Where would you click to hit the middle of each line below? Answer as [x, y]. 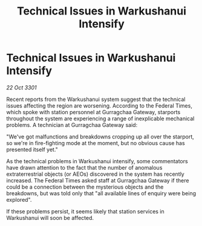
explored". [19, 199]
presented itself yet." [32, 149]
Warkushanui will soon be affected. [50, 218]
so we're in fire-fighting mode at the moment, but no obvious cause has [96, 143]
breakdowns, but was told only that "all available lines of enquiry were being [101, 193]
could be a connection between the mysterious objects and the [85, 187]
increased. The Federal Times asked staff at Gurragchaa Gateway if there [98, 180]
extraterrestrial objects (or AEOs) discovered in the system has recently [95, 174]
